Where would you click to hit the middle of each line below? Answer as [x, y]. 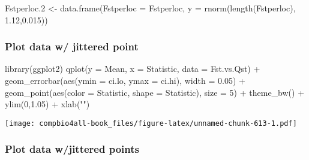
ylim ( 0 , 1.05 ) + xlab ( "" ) [47, 104]
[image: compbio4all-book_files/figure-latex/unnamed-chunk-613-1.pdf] [151, 123]
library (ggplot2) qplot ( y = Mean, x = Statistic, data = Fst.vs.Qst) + [133, 69]
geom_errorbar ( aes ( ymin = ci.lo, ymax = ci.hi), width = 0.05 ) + [125, 80]
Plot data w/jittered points [72, 149]
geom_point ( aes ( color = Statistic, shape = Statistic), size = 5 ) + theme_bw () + [155, 92]
